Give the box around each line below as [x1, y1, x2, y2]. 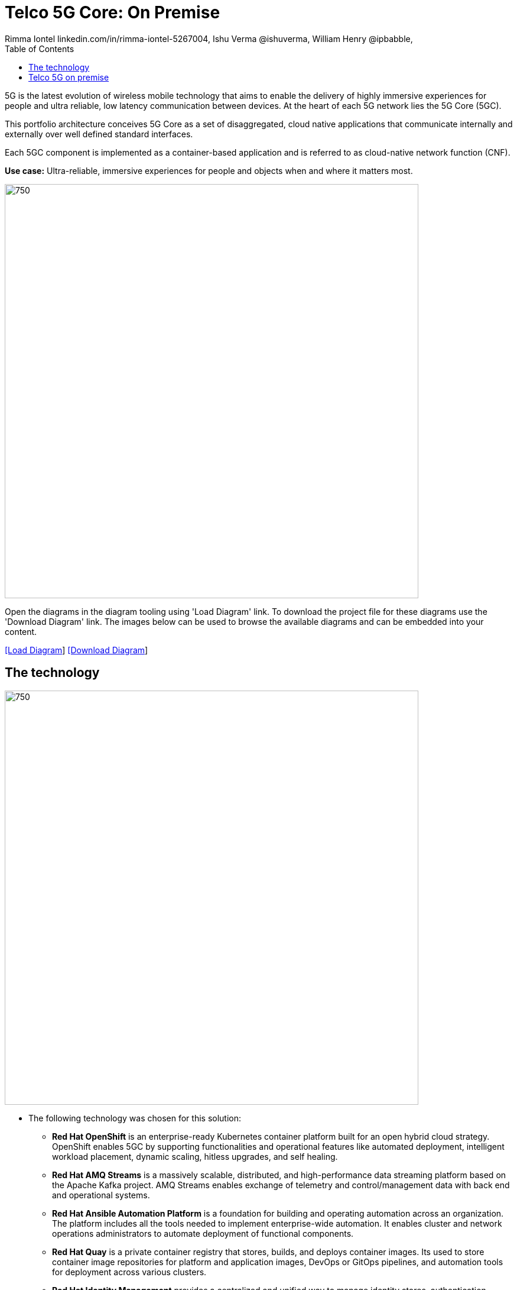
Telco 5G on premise [28, 72, 109, 82]
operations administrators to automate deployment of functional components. [52, 1228, 354, 1239]
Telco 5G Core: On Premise [5, 2, 220, 22]
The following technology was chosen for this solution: [28, 1112, 242, 1123]
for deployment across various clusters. [52, 1266, 207, 1277]
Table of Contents [5, 43, 74, 54]
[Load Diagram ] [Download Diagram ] [5, 644, 148, 655]
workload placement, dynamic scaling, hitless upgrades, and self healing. [52, 1151, 338, 1162]
